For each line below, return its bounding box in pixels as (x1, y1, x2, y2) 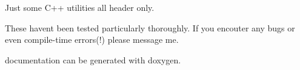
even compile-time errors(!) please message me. (5, 33, 179, 46)
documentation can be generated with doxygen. (5, 53, 181, 66)
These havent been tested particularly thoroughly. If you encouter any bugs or (5, 21, 295, 34)
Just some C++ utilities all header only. (5, 1, 155, 13)
